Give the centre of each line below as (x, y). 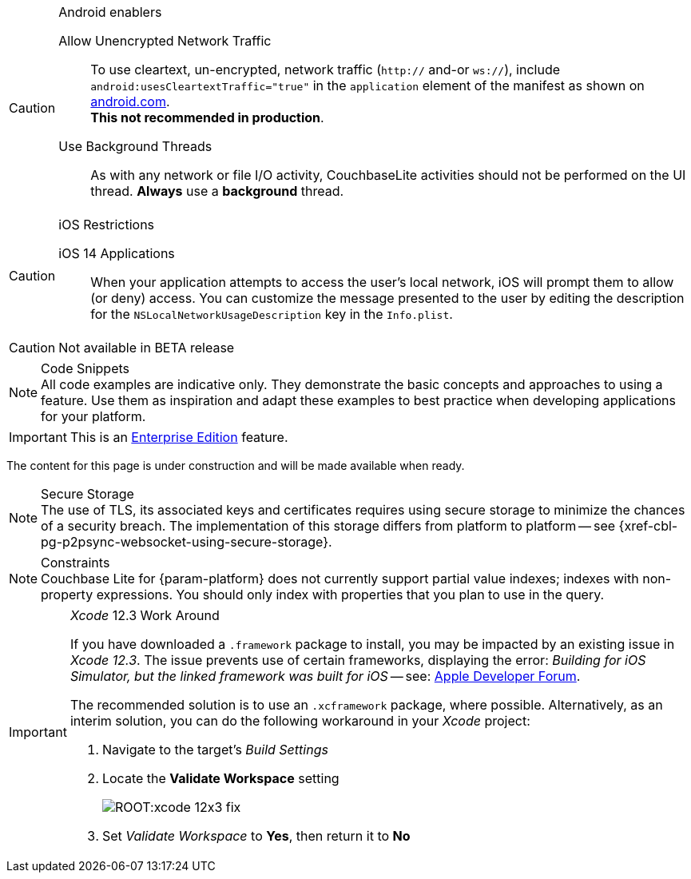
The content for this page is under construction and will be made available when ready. (236, 465)
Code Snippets (85, 368)
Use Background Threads (135, 146)
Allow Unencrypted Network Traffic (165, 41)
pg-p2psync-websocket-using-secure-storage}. (187, 542)
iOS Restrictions (107, 225)
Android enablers (110, 12)
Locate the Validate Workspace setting (220, 778)
